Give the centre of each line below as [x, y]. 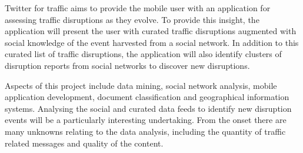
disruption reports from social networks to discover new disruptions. [127, 65]
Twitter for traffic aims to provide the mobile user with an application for [138, 8]
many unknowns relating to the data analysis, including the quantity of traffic [145, 131]
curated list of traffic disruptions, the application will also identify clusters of [143, 54]
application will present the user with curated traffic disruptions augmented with [151, 31]
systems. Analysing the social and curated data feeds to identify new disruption [148, 108]
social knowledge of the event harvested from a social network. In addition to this [152, 42]
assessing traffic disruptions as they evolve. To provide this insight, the [132, 19]
